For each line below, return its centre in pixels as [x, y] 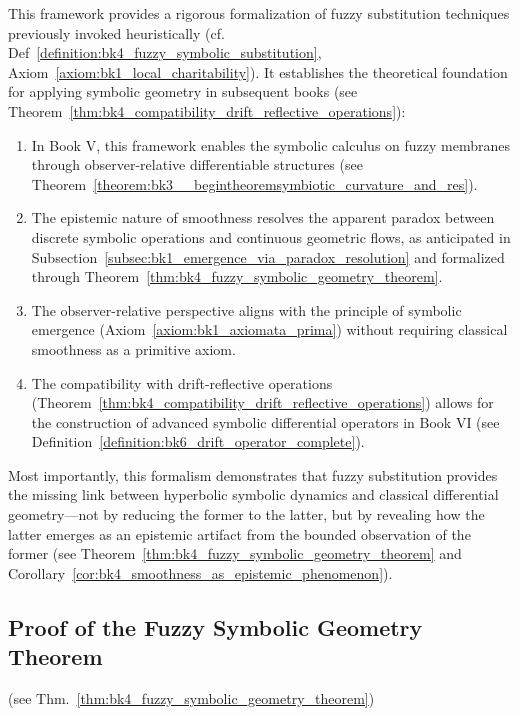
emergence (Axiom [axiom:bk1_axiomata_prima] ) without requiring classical [269, 329]
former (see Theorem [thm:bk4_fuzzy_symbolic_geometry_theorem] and [235, 553]
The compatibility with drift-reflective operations [182, 382]
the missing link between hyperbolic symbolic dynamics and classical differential [253, 494]
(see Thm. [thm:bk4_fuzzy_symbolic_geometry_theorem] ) [191, 698]
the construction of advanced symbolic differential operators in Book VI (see [265, 421]
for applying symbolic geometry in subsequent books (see [183, 91]
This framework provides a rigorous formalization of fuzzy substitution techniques [259, 13]
